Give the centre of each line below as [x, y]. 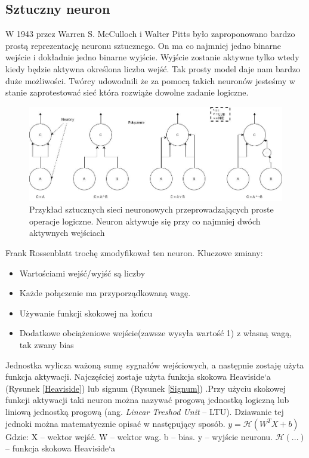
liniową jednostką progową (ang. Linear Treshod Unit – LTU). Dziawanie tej [145, 411]
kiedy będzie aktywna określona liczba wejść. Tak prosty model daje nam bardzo [153, 68]
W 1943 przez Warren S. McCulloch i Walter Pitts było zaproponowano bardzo [150, 34]
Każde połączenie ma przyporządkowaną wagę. [105, 293]
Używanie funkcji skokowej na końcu [86, 313]
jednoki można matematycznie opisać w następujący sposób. [115, 423]
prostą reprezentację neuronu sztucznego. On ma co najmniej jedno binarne [143, 45]
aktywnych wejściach [67, 233]
